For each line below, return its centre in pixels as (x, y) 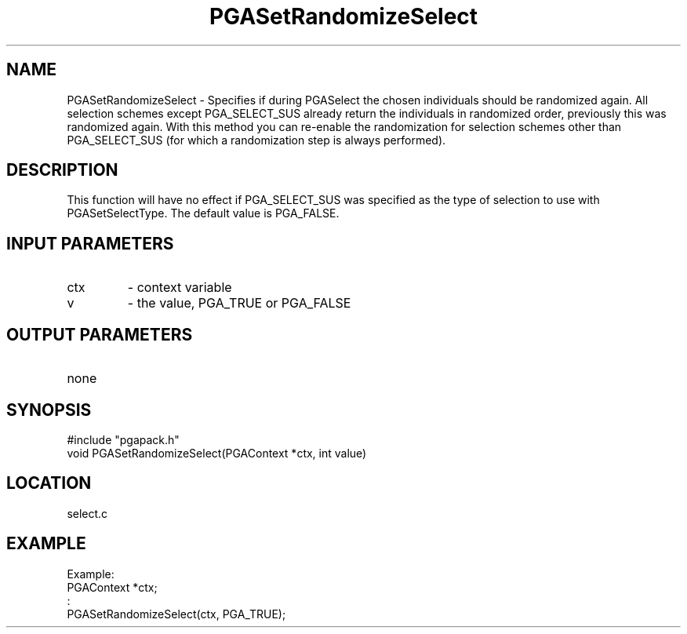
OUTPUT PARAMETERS (100, 334)
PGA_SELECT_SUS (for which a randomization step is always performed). (256, 140)
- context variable (180, 288)
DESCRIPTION (62, 170)
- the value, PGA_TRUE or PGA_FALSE (239, 303)
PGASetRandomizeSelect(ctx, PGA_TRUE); (176, 614)
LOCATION (49, 483)
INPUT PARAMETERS (90, 243)
